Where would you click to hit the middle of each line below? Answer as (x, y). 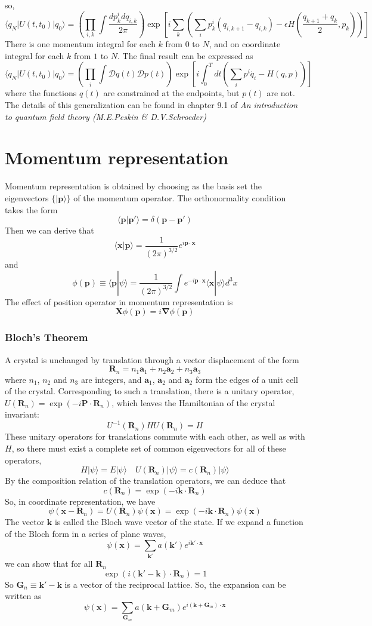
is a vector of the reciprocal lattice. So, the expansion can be (175, 584)
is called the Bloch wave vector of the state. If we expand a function (179, 522)
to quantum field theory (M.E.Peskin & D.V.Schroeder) (106, 116)
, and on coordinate (245, 44)
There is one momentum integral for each (80, 44)
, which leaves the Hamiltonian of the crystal (193, 402)
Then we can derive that (49, 230)
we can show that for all (49, 564)
